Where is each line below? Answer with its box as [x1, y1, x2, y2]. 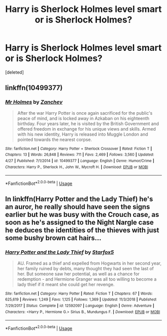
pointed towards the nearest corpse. [17, 136, 92, 143]
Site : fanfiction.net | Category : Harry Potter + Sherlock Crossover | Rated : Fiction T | [5, 146, 153, 151]
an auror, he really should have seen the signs [5, 203, 150, 211]
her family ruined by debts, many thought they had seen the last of [17, 265, 154, 271]
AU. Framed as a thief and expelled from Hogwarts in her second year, [17, 260, 162, 266]
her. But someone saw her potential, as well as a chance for [17, 271, 140, 277]
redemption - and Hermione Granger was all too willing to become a [17, 276, 157, 282]
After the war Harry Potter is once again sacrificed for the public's [17, 110, 153, 116]
